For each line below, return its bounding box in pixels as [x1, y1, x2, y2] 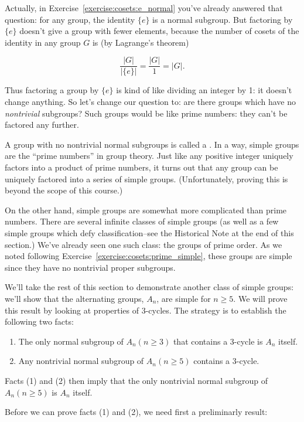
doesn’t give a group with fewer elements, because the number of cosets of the [19, 25, 299, 37]
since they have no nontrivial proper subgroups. [5, 261, 176, 273]
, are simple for [156, 292, 211, 304]
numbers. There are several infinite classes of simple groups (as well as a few [5, 215, 279, 227]
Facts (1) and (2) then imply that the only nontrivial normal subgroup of [5, 374, 268, 386]
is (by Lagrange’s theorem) [92, 36, 189, 48]
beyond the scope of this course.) [5, 184, 123, 196]
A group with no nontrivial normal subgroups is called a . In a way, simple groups [5, 138, 299, 150]
